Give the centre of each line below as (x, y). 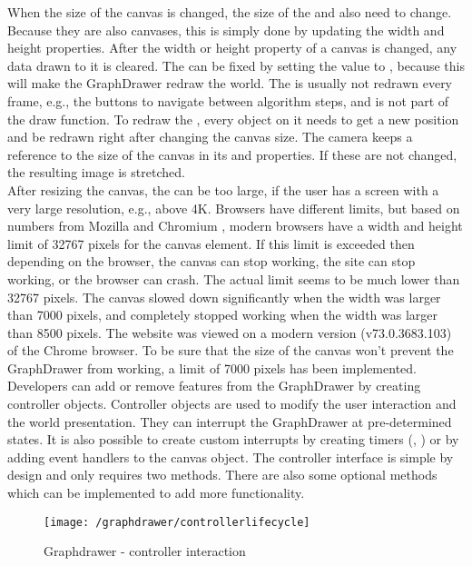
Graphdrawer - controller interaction (145, 551)
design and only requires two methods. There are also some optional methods (222, 475)
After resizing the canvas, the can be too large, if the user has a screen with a (223, 189)
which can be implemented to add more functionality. (156, 493)
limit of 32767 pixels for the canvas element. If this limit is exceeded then (211, 243)
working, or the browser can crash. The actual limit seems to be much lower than (234, 278)
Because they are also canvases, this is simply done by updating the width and (226, 30)
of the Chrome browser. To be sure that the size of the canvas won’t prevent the (231, 350)
